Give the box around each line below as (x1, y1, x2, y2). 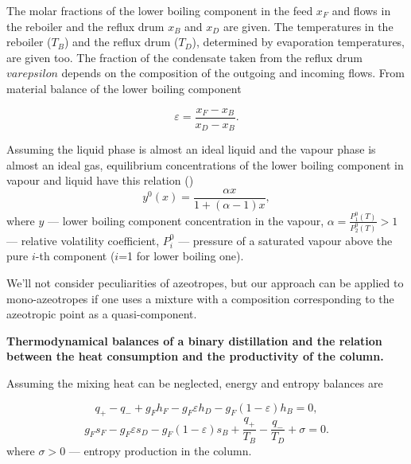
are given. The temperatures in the (223, 18, 394, 34)
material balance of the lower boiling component (6, 80, 242, 96)
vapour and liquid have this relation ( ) (6, 172, 194, 189)
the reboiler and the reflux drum (6, 18, 165, 34)
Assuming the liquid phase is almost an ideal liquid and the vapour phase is (6, 141, 376, 158)
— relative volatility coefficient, (6, 232, 160, 248)
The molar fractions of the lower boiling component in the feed (6, 2, 313, 18)
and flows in (332, 2, 391, 18)
